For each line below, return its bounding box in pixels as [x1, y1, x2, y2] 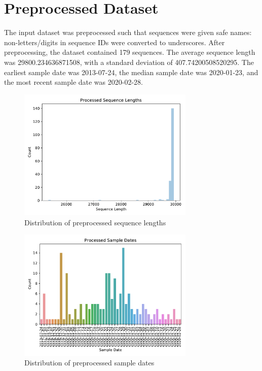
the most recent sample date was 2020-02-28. [4, 77, 143, 87]
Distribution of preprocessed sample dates [24, 357, 155, 368]
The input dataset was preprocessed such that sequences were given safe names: [4, 27, 252, 38]
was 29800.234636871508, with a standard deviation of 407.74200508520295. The [4, 56, 254, 67]
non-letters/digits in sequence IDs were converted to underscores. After [4, 37, 225, 47]
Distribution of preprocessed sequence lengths [24, 217, 166, 227]
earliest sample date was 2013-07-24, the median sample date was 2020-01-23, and [4, 66, 258, 77]
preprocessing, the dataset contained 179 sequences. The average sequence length [4, 47, 255, 57]
